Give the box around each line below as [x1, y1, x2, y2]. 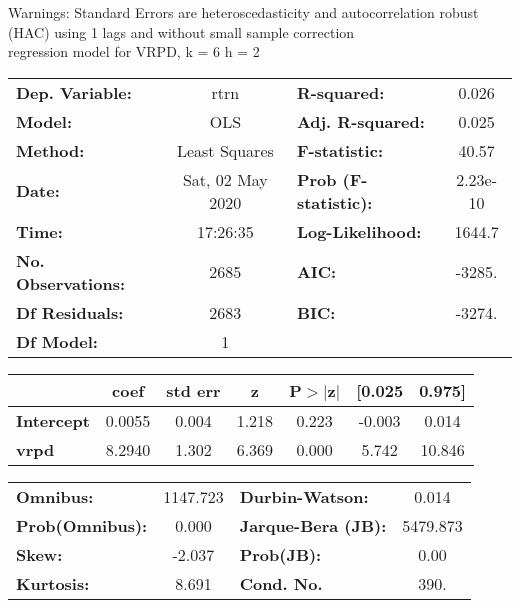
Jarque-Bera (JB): [239, 513, 387, 537]
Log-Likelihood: [296, 219, 422, 243]
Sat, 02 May [182, 167, 268, 191]
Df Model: [16, 329, 98, 353]
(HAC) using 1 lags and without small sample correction [8, 21, 355, 42]
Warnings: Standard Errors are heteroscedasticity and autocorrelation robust [8, 2, 479, 22]
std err [166, 378, 221, 402]
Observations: [16, 271, 126, 295]
